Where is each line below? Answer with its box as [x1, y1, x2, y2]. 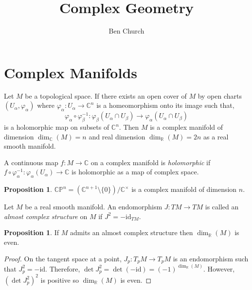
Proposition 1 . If [4, 227, 59, 238]
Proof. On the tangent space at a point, [4, 253, 122, 263]
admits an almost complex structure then [70, 227, 193, 238]
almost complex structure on [4, 211, 88, 221]
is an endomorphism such [173, 253, 249, 263]
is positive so [40, 274, 79, 285]
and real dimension [89, 131, 145, 141]
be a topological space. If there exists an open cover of [25, 90, 187, 101]
